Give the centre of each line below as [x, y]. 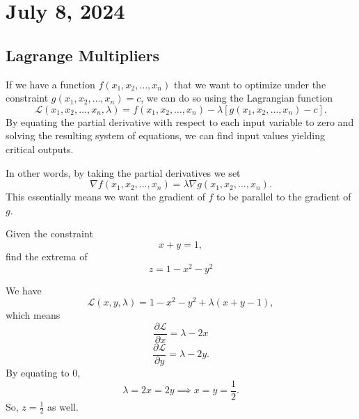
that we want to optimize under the [250, 84]
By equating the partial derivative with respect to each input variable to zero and [180, 121]
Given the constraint [49, 234]
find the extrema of [47, 256]
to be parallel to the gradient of [284, 197]
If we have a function [50, 84]
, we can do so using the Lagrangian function [237, 98]
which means [33, 315]
